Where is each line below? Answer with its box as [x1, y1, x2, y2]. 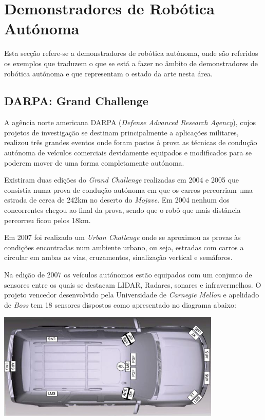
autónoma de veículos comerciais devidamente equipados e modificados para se [4, 147, 252, 158]
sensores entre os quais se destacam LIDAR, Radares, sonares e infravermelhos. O [4, 279, 261, 290]
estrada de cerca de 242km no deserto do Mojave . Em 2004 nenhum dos [4, 194, 230, 205]
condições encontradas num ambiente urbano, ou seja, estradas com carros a [4, 242, 244, 252]
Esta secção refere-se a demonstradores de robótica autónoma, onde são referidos [4, 48, 258, 58]
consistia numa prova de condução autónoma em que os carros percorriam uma [4, 184, 253, 195]
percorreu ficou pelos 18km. [4, 214, 91, 225]
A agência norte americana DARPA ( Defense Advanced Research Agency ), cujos [4, 117, 256, 128]
